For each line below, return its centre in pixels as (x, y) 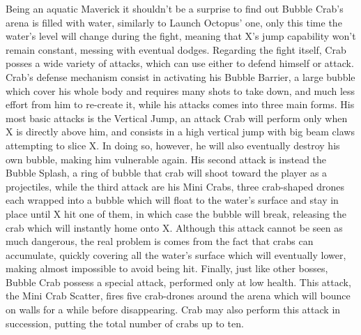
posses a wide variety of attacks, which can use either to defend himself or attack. (180, 63)
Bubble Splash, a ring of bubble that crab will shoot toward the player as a (167, 173)
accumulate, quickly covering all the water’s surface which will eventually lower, (176, 254)
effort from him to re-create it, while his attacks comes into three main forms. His (180, 104)
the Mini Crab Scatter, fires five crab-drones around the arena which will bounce (178, 296)
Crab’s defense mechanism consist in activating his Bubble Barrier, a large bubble (180, 76)
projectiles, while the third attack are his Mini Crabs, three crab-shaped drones (175, 186)
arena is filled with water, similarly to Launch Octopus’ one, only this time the (174, 22)
